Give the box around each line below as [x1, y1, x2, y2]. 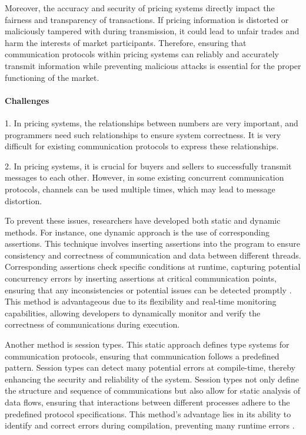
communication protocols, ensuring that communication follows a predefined [5, 349, 280, 362]
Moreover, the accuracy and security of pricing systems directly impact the [5, 2, 275, 14]
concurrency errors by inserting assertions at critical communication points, [5, 272, 277, 284]
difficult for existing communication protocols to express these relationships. [5, 140, 279, 152]
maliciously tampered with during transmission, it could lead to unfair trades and [5, 25, 300, 37]
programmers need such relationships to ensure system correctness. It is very [5, 128, 281, 140]
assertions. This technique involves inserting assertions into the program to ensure [5, 237, 300, 250]
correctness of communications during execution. [5, 318, 180, 331]
